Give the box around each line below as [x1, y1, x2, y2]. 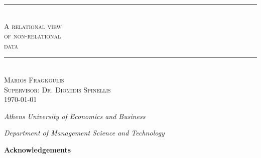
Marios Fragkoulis [4, 74, 64, 84]
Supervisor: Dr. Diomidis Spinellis [4, 84, 111, 94]
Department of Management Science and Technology [4, 127, 165, 138]
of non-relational [4, 30, 61, 41]
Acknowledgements [4, 144, 71, 154]
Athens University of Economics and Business [4, 110, 146, 121]
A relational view [4, 20, 62, 31]
